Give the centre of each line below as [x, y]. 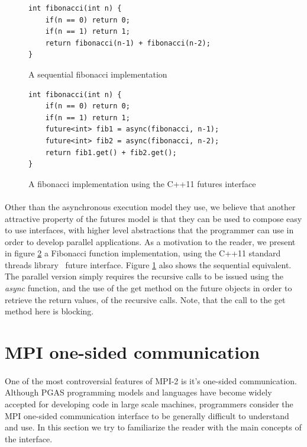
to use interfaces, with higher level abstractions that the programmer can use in [149, 230]
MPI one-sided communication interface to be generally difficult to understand [147, 415]
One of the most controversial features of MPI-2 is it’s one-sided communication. [151, 380]
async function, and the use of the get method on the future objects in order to [148, 288]
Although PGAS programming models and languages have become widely [138, 392]
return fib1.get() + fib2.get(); [111, 152]
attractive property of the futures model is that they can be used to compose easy [153, 218]
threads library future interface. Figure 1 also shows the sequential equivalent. [148, 264]
